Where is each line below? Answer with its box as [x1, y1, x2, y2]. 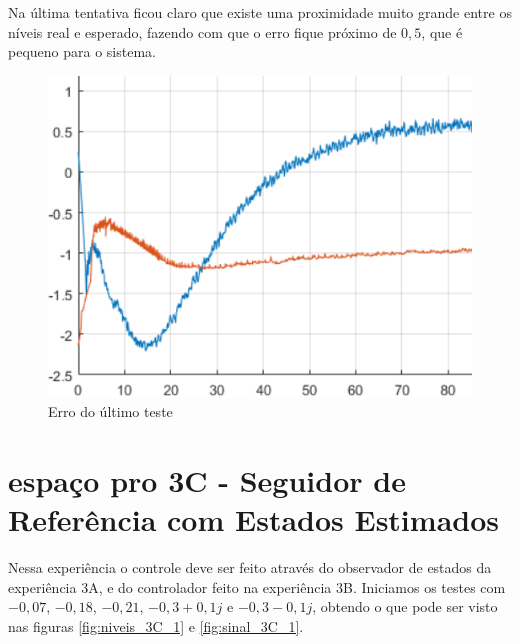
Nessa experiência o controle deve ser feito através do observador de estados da [8, 557, 492, 578]
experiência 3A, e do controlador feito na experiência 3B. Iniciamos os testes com [8, 576, 506, 597]
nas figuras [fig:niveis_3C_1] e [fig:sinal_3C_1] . [8, 616, 304, 637]
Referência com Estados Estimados [8, 499, 499, 540]
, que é [421, 21, 463, 42]
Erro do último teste [48, 401, 173, 422]
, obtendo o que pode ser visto [312, 596, 498, 617]
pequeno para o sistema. [8, 41, 156, 62]
